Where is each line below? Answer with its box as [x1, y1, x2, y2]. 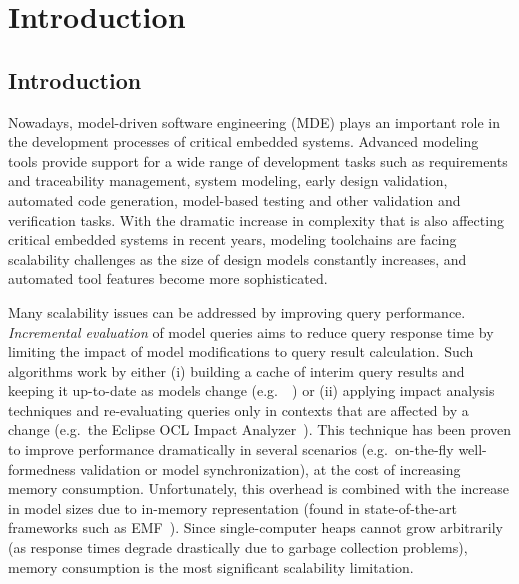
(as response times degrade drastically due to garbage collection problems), [8, 537, 468, 558]
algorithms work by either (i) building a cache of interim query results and [8, 360, 465, 381]
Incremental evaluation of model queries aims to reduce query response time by [8, 321, 494, 342]
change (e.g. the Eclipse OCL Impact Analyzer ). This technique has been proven [8, 419, 512, 440]
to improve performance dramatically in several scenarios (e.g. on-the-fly [8, 439, 454, 460]
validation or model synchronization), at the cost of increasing [80, 458, 461, 479]
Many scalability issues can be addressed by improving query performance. [8, 301, 466, 322]
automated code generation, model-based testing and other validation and [8, 189, 461, 210]
